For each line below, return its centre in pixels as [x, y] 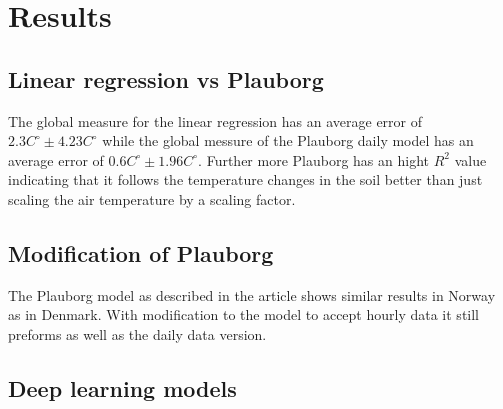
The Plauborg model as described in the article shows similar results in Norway [252, 294]
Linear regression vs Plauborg [166, 78]
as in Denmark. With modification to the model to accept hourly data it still [244, 314]
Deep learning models [122, 387]
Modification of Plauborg [141, 252]
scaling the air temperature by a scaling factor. [152, 198]
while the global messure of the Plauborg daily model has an [288, 140]
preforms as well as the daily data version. [137, 333]
